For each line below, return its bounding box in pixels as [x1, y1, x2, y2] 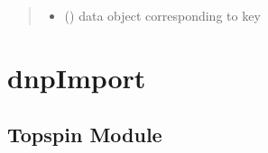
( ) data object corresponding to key [64, 6, 261, 24]
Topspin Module [7, 121, 162, 148]
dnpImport [7, 58, 146, 95]
